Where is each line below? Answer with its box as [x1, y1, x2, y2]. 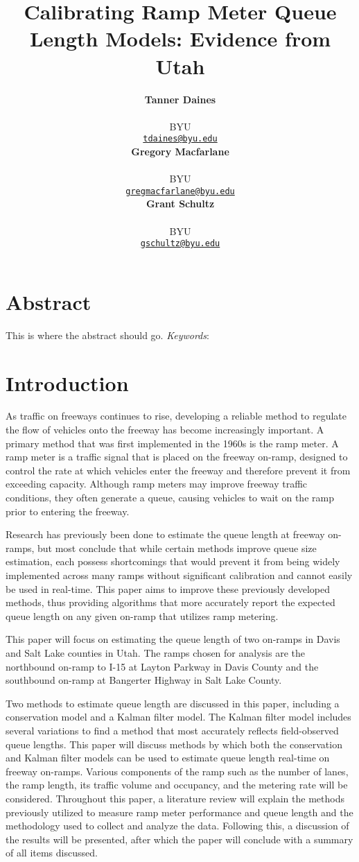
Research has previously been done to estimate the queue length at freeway [6, 527, 325, 542]
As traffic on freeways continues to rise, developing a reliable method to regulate [6, 408, 347, 423]
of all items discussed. [6, 845, 98, 860]
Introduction [6, 368, 129, 397]
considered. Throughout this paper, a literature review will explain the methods [6, 791, 344, 805]
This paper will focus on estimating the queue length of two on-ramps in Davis [6, 632, 340, 646]
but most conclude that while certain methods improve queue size [37, 540, 317, 555]
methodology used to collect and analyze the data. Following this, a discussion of [6, 818, 349, 833]
